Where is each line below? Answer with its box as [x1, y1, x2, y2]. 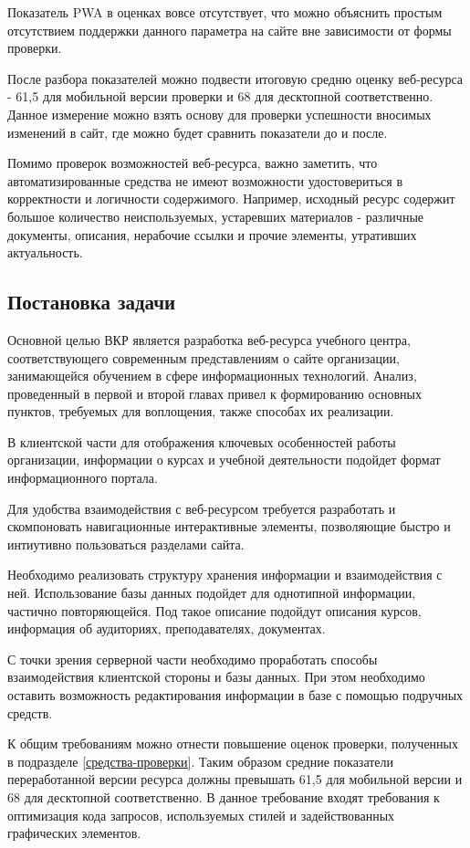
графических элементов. [7, 823, 141, 843]
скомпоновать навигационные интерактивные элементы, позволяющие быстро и [7, 517, 451, 536]
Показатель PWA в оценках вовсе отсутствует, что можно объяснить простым [7, 3, 443, 21]
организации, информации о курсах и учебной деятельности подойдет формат [7, 450, 441, 469]
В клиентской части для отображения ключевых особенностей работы [7, 432, 396, 451]
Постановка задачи [7, 288, 176, 316]
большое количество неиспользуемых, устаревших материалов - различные [7, 206, 424, 225]
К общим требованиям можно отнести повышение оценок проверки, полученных [7, 734, 458, 753]
